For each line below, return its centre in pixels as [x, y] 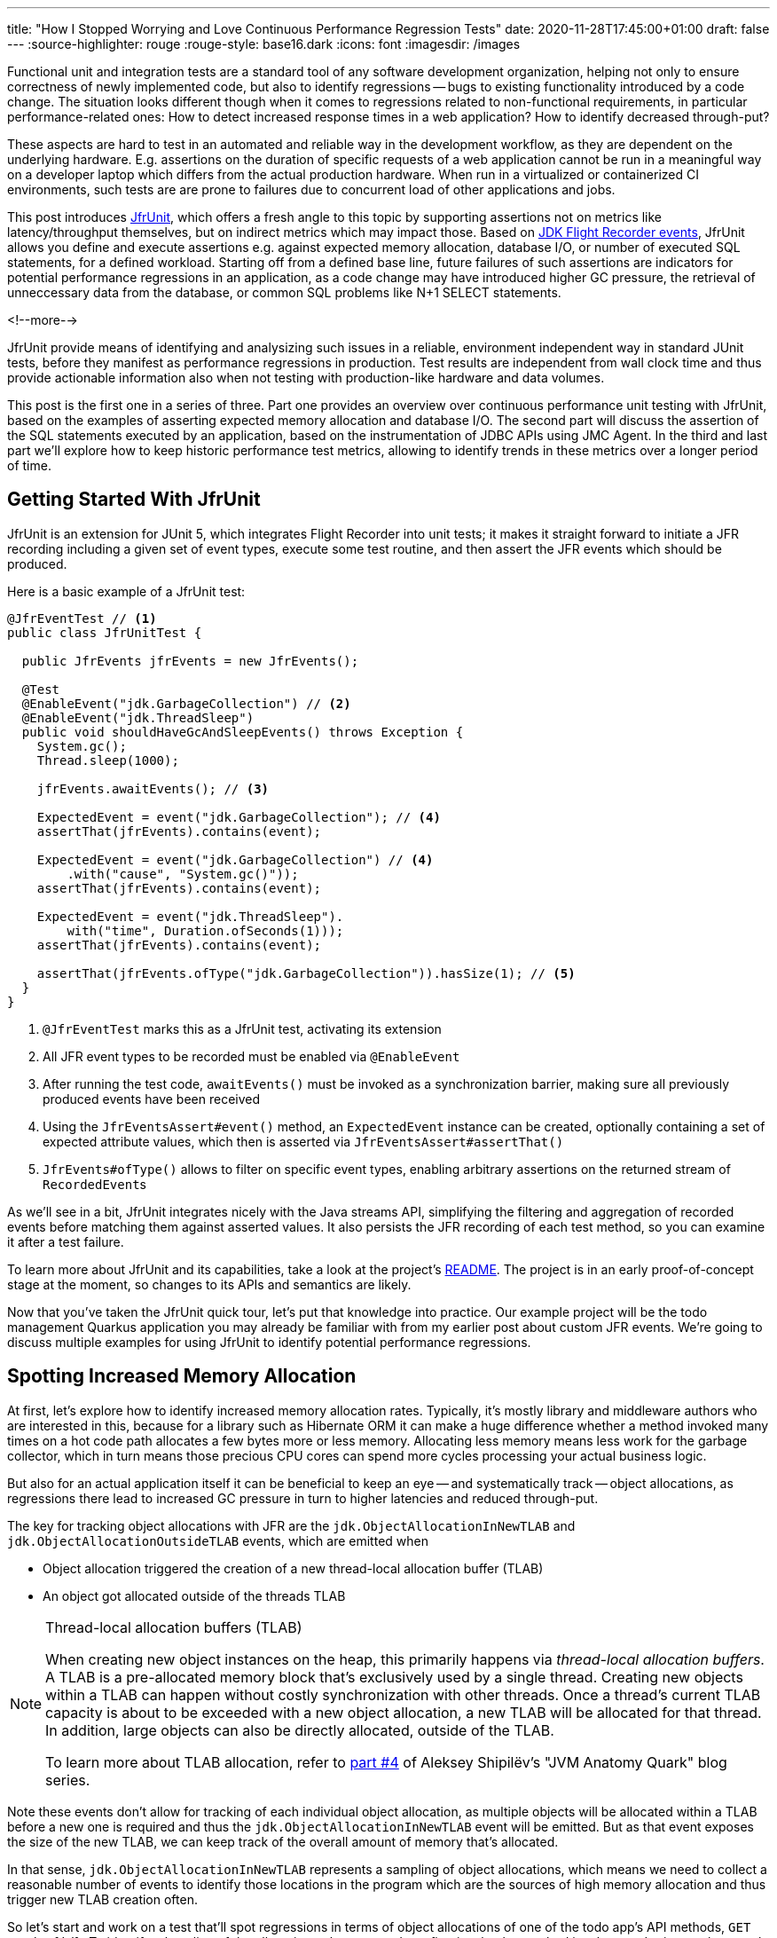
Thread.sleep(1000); [108, 760]
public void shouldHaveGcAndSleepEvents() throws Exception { [243, 732]
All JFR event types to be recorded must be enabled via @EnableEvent [251, 1056]
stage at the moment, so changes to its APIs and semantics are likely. [209, 1284]
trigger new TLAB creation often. [102, 1899]
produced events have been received [152, 1099]
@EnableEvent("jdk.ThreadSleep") [138, 717]
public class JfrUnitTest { [105, 632]
